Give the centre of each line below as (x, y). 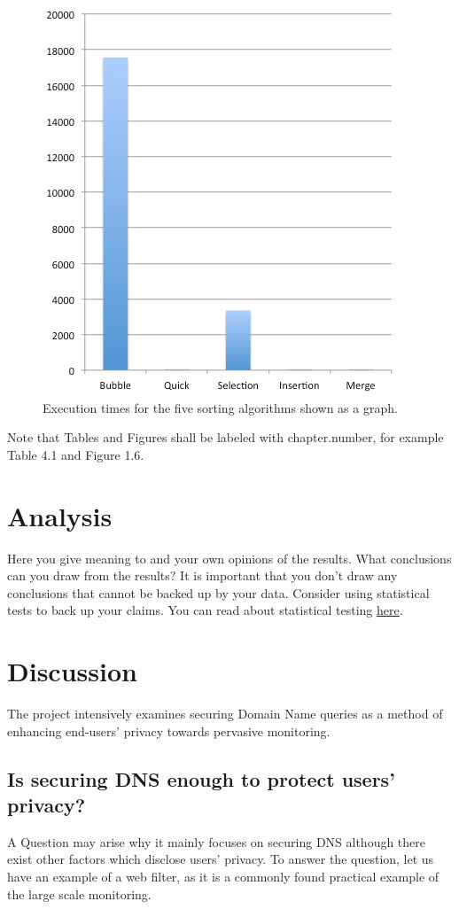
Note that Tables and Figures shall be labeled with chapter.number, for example (226, 437)
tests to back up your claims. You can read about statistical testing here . (205, 610)
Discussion (72, 671)
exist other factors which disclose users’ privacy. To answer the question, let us (221, 859)
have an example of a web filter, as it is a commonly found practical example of (223, 876)
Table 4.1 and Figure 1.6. (76, 454)
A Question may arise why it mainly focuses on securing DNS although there (217, 841)
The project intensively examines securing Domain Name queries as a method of (225, 713)
